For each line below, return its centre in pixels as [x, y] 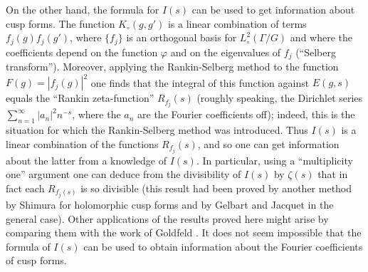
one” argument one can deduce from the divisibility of [123, 174]
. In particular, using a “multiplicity [274, 160]
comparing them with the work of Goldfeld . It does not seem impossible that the [184, 232]
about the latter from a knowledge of [86, 160]
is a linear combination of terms [237, 23]
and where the [321, 37]
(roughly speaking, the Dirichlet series [280, 98]
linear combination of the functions [82, 143]
